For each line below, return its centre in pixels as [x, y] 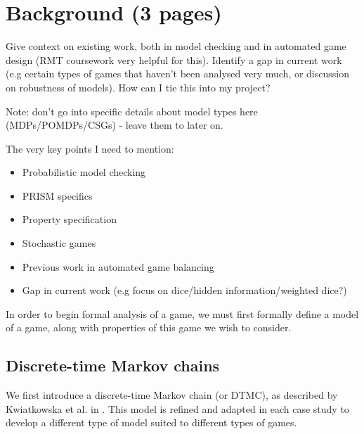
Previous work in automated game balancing [118, 266]
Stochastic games [59, 243]
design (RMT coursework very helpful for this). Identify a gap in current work [174, 59]
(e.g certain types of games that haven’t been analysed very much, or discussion [177, 74]
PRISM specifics [57, 195]
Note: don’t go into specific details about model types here [132, 111]
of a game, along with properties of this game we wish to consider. [149, 327]
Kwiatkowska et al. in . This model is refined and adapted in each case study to [177, 408]
